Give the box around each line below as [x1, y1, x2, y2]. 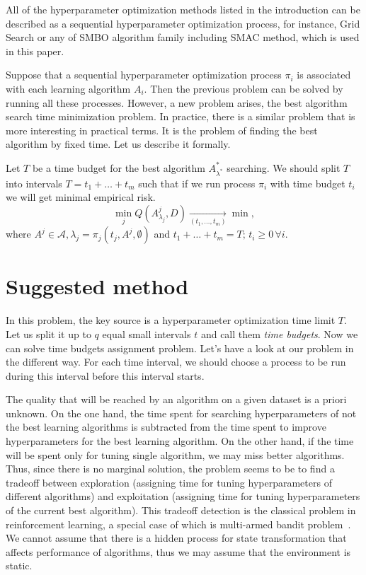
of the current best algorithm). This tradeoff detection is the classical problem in [6, 503, 356, 518]
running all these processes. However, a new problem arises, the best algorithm [6, 95, 348, 110]
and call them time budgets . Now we [200, 326, 358, 341]
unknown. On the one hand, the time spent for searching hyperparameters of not [6, 405, 357, 420]
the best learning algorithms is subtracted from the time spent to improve [6, 419, 326, 434]
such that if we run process [138, 175, 256, 190]
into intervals [6, 175, 62, 190]
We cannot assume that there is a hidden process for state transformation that [6, 530, 347, 545]
